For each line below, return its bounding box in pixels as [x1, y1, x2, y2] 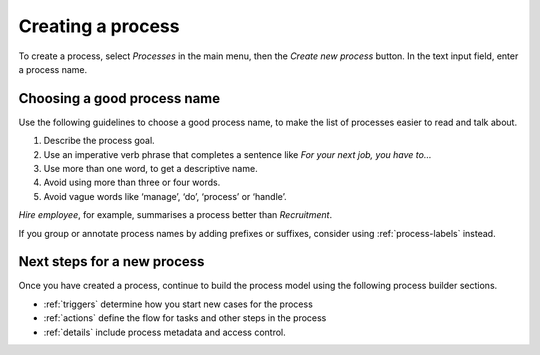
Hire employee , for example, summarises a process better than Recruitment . [18, 209, 333, 221]
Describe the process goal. [43, 135, 155, 147]
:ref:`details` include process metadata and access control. [43, 326, 287, 338]
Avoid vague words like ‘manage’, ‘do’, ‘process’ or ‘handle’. [43, 190, 287, 202]
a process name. [18, 63, 88, 75]
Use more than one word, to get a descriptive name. [43, 163, 259, 175]
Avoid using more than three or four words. [43, 176, 221, 189]
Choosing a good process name [18, 90, 220, 107]
